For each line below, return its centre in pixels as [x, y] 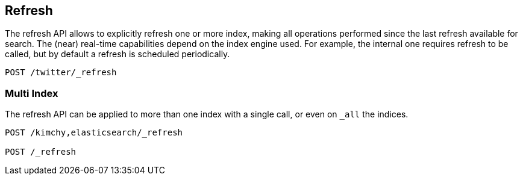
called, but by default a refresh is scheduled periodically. [117, 54]
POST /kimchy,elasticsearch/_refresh [94, 133]
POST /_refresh [41, 152]
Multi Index [32, 93]
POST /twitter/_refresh [61, 73]
